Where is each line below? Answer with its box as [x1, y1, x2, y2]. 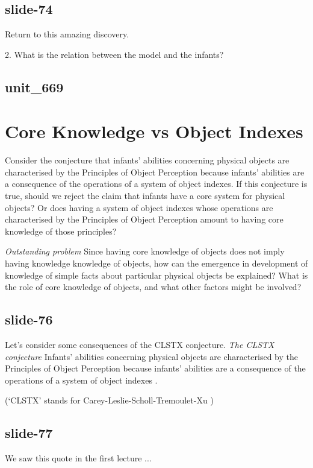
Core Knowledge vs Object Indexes [5, 119, 303, 144]
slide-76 [5, 310, 53, 329]
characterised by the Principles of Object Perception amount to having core [5, 213, 284, 226]
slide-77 [5, 423, 53, 442]
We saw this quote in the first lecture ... [5, 452, 152, 464]
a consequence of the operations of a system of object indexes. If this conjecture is [5, 177, 308, 190]
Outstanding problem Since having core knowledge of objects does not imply [5, 245, 285, 258]
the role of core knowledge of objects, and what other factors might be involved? [5, 280, 302, 293]
